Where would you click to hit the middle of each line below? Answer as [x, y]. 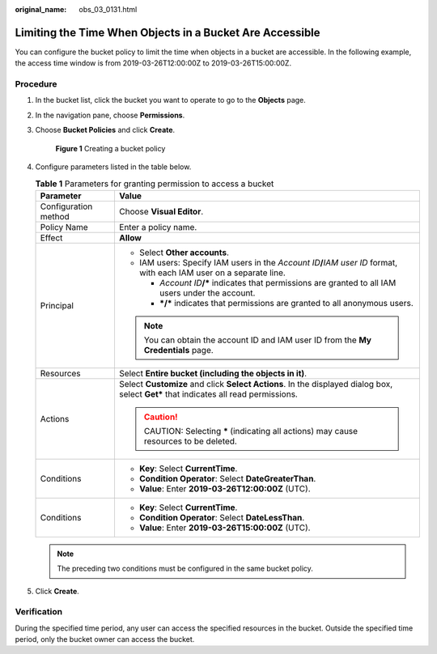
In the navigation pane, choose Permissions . [110, 115]
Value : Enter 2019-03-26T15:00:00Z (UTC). [225, 528]
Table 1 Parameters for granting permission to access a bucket [155, 184]
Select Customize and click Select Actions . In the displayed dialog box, [255, 384]
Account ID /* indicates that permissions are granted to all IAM [278, 282]
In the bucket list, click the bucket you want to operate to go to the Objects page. [171, 100]
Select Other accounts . [184, 253]
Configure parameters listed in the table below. [113, 167]
